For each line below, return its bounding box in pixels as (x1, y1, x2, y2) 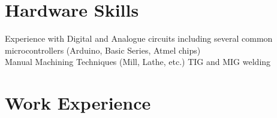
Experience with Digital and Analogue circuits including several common (5, 32, 273, 45)
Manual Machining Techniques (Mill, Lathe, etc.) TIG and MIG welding (5, 55, 271, 68)
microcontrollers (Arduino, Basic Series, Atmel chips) (5, 44, 201, 56)
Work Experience (5, 91, 151, 115)
